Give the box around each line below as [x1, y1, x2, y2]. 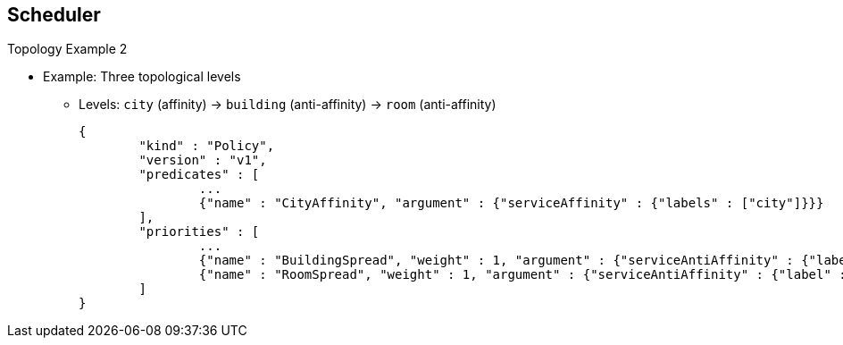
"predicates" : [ [138, 167, 260, 182]
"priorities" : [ [138, 224, 260, 240]
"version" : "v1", [138, 153, 267, 168]
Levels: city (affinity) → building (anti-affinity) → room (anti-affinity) [79, 97, 497, 113]
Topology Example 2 [7, 41, 128, 57]
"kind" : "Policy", [138, 139, 275, 154]
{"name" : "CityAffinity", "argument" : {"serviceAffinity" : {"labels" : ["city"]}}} [198, 196, 824, 211]
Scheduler [7, 4, 101, 26]
